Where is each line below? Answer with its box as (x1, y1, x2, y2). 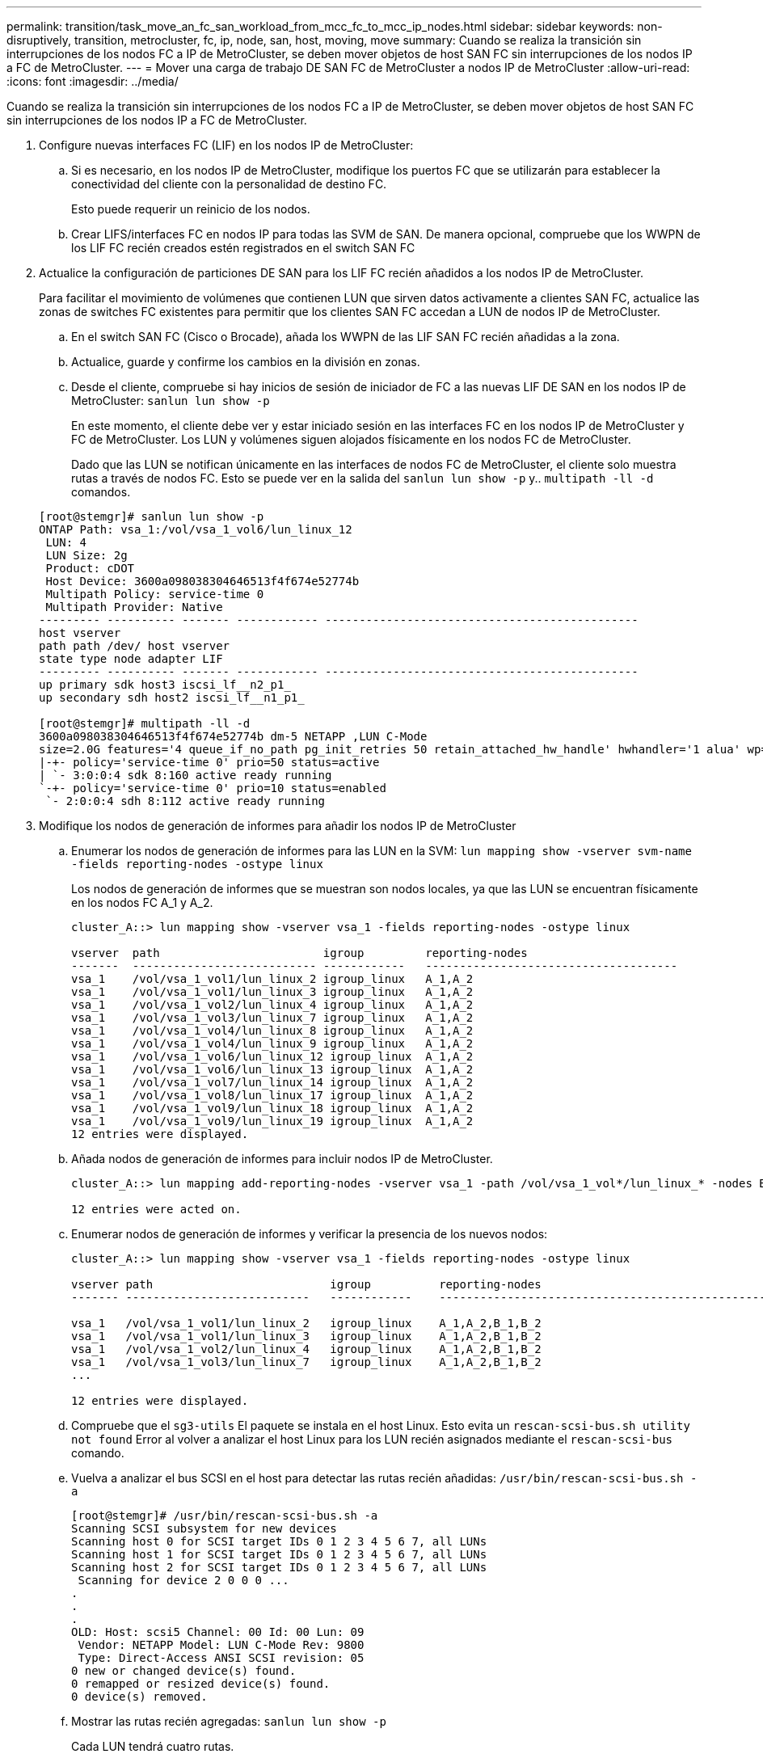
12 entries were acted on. (71, 1203, 242, 1216)
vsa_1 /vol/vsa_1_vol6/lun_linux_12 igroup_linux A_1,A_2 (71, 1050, 474, 1063)
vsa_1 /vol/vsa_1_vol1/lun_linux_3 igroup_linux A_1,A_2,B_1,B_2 (71, 1330, 542, 1343)
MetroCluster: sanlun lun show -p (71, 394, 270, 407)
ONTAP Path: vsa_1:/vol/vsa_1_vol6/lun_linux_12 (39, 523, 352, 536)
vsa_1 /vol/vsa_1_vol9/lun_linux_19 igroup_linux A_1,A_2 (71, 1115, 474, 1128)
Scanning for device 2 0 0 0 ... (78, 1574, 289, 1587)
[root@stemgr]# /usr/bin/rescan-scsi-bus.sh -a (71, 1509, 378, 1522)
